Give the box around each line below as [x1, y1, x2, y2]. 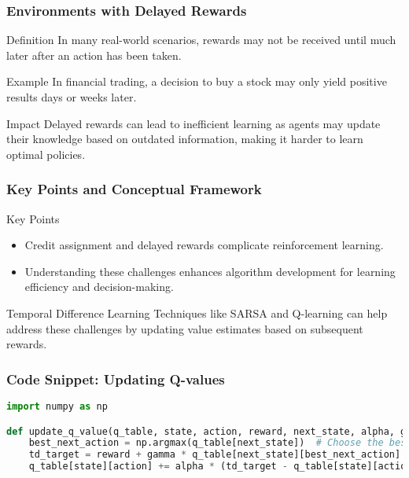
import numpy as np [6, 400, 108, 412]
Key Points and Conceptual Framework [6, 179, 262, 199]
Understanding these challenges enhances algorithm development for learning [24, 263, 396, 279]
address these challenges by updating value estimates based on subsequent [6, 320, 363, 336]
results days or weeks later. [6, 89, 137, 105]
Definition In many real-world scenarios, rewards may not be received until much [6, 31, 396, 48]
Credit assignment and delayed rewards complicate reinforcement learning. [24, 237, 384, 253]
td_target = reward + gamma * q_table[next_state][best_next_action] [28, 449, 401, 461]
